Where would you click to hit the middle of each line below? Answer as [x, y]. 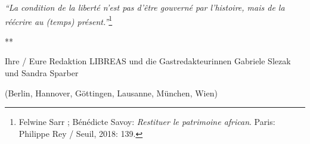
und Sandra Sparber [42, 73]
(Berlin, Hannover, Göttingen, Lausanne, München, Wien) [111, 93]
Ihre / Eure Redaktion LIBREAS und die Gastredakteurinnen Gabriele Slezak [148, 61]
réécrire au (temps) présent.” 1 [59, 20]
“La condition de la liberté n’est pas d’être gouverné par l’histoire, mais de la [145, 7]
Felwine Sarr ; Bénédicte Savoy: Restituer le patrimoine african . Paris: [147, 122]
